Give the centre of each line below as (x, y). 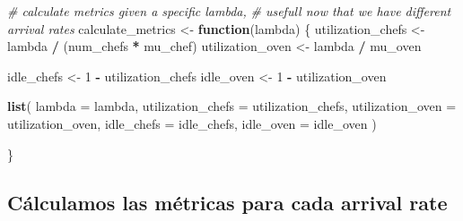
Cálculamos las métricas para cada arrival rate (227, 202)
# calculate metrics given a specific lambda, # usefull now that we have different (229, 11)
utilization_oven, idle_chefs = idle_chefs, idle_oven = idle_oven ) (192, 123)
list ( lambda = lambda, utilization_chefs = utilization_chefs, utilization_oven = (232, 106)
